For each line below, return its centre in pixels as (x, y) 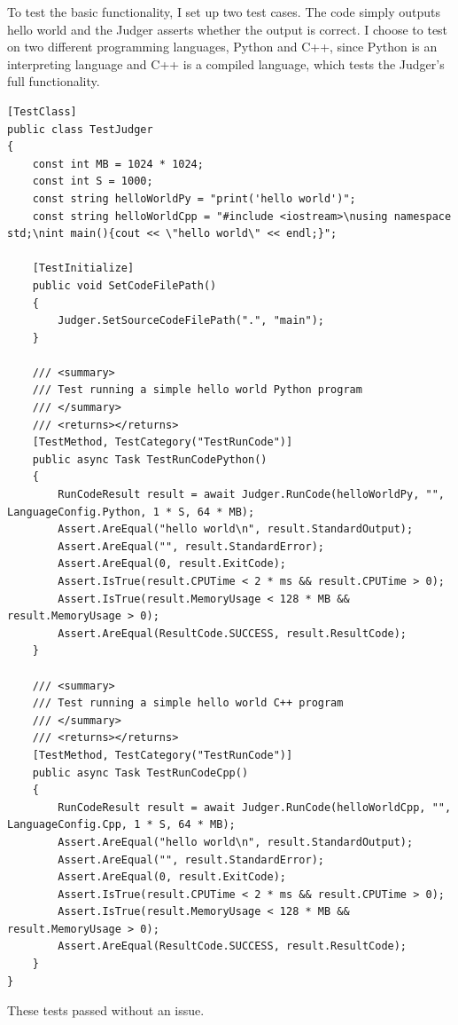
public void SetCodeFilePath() (124, 285)
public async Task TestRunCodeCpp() (140, 773)
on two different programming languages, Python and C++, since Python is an (222, 47)
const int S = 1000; (93, 181)
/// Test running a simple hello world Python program (197, 390)
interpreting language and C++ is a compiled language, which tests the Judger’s (226, 63)
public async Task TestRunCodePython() (150, 459)
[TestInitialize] (83, 268)
